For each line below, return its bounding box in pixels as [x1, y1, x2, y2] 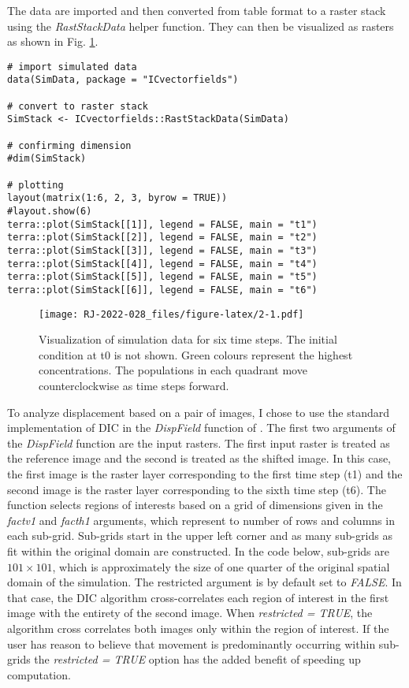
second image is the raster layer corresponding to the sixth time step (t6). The [7, 481, 386, 497]
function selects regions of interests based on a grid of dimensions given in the [7, 496, 383, 513]
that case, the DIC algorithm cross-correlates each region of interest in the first [7, 589, 389, 605]
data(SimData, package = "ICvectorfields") [7, 74, 239, 86]
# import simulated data [7, 61, 137, 73]
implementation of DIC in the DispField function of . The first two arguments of [7, 419, 396, 436]
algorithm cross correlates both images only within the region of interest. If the [7, 619, 389, 636]
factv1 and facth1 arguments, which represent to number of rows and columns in [7, 511, 395, 528]
